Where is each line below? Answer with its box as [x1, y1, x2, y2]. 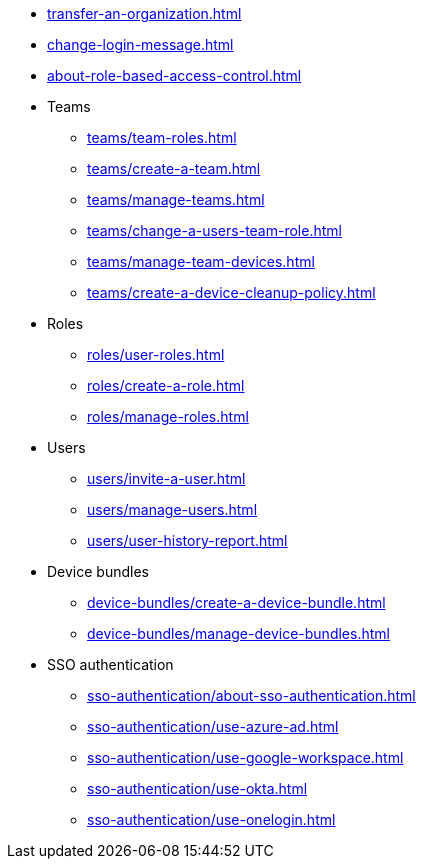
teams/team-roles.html [87, 129, 237, 146]
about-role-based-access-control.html [47, 67, 302, 84]
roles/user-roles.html [87, 346, 225, 363]
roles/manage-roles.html [87, 408, 249, 425]
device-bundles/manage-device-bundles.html [87, 625, 390, 642]
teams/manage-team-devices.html [87, 253, 315, 270]
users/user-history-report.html [87, 532, 288, 549]
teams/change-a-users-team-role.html [87, 222, 342, 239]
